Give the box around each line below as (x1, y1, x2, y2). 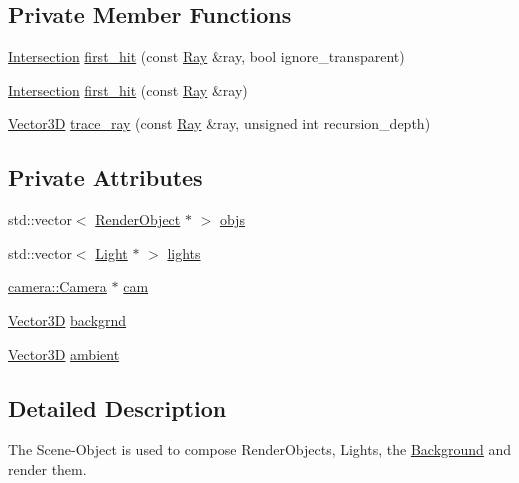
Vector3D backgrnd (8, 309, 127, 330)
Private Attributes (8, 162, 203, 193)
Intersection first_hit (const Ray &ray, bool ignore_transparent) (8, 46, 405, 67)
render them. (8, 458, 87, 479)
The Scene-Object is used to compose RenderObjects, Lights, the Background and (8, 439, 512, 460)
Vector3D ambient (8, 343, 120, 364)
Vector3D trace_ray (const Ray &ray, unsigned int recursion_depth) (8, 113, 431, 134)
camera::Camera (8, 276, 107, 297)
